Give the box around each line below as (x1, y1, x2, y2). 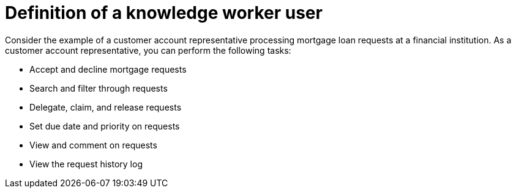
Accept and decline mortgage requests (29, 64, 187, 75)
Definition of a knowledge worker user (5, 2, 323, 23)
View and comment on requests (29, 139, 157, 150)
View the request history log (29, 158, 143, 169)
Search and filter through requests (29, 82, 168, 93)
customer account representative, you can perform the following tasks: (5, 45, 291, 56)
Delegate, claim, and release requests (29, 101, 182, 112)
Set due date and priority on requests (29, 120, 180, 131)
